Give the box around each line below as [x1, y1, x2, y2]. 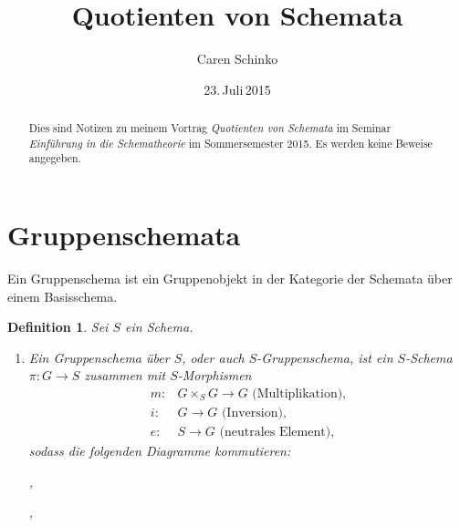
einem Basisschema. [7, 286, 118, 305]
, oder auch [182, 347, 245, 367]
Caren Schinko [196, 49, 278, 68]
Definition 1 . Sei [7, 317, 109, 336]
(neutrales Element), [219, 426, 335, 439]
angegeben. [28, 150, 81, 166]
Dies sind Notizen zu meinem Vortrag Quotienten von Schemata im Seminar [28, 120, 392, 136]
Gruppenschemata [7, 216, 241, 253]
